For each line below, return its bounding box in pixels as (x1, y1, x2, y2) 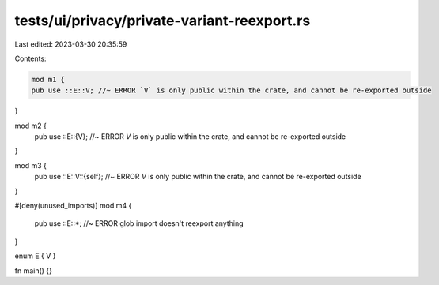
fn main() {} (14, 265, 53, 276)
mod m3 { (14, 160, 47, 170)
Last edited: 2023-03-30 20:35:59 (14, 39, 127, 49)
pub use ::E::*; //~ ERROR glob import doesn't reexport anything (34, 219, 244, 228)
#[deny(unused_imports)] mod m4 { (14, 201, 132, 211)
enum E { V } (14, 251, 56, 261)
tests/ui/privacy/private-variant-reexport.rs (14, 12, 311, 29)
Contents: (14, 54, 47, 63)
